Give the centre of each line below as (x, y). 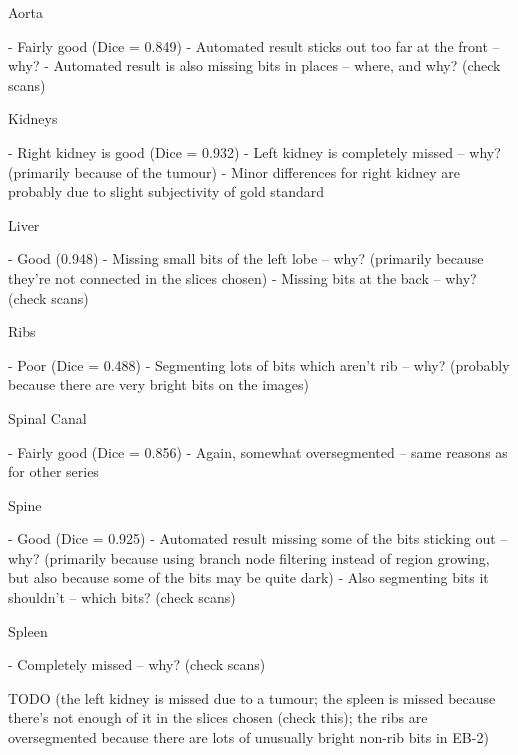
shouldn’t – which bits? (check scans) (122, 597)
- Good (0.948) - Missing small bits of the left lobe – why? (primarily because (246, 258)
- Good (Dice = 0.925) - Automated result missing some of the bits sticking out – (258, 538)
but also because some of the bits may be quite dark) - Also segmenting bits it (248, 577)
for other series (53, 471)
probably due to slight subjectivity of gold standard (166, 191)
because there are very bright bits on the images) (158, 384)
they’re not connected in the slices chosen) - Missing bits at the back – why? (242, 277)
